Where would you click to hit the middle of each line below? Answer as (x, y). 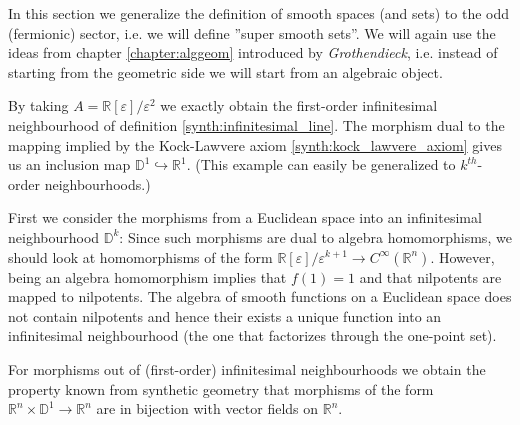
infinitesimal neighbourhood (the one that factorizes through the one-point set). (252, 335)
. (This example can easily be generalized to (321, 164)
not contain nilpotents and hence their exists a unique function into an (225, 315)
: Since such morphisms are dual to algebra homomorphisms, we (315, 236)
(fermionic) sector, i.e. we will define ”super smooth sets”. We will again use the (252, 32)
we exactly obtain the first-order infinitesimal (299, 105)
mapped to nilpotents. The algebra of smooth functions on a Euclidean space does (260, 296)
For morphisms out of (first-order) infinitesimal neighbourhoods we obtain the (247, 368)
